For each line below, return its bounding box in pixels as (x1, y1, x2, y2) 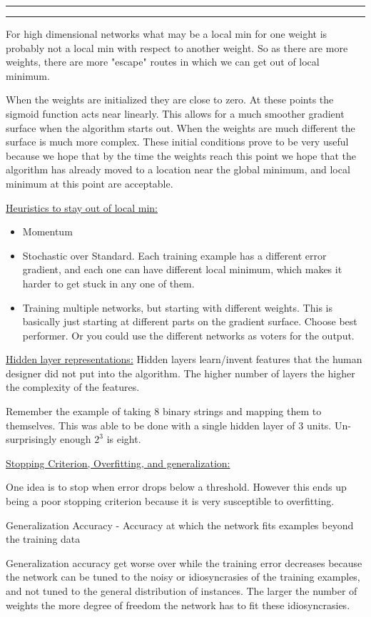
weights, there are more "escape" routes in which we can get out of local (6, 54, 320, 69)
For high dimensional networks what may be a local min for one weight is (6, 26, 327, 41)
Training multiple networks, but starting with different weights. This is (22, 300, 332, 315)
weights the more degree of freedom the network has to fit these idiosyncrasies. (6, 597, 350, 612)
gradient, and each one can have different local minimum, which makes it (22, 262, 342, 277)
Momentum (22, 224, 73, 239)
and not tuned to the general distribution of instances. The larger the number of (6, 583, 357, 598)
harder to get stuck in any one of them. (22, 275, 195, 290)
